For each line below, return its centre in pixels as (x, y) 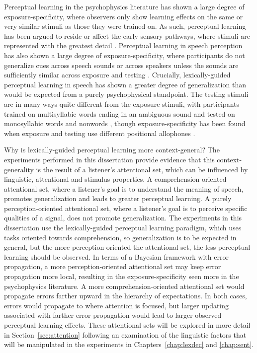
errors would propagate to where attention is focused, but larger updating (117, 305)
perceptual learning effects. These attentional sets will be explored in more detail (127, 325)
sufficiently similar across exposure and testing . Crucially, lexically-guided (117, 75)
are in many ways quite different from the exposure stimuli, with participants (122, 104)
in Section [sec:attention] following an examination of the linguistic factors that (125, 334)
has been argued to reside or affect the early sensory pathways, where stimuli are (127, 35)
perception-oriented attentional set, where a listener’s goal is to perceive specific (126, 208)
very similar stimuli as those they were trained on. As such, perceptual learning (125, 26)
